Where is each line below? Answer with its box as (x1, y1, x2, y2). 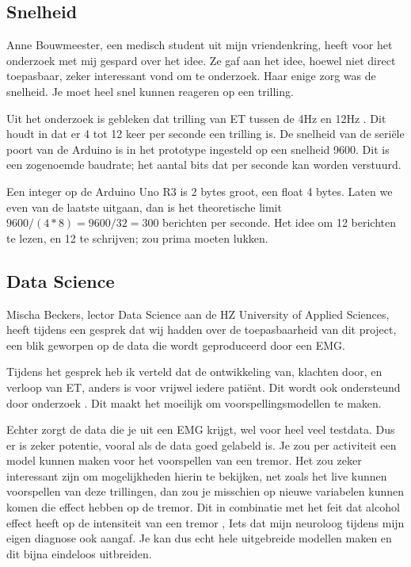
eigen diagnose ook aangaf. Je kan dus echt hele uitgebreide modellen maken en (6, 530, 392, 546)
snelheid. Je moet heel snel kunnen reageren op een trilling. (6, 82, 294, 99)
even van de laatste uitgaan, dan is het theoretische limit (6, 198, 282, 215)
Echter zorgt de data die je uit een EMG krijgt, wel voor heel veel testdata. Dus (6, 421, 395, 438)
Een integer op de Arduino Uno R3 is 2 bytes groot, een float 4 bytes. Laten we (6, 182, 393, 199)
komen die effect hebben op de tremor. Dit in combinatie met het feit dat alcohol (6, 499, 400, 515)
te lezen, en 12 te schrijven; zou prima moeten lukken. (6, 229, 268, 246)
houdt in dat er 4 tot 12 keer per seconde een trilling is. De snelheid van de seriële (6, 125, 405, 142)
